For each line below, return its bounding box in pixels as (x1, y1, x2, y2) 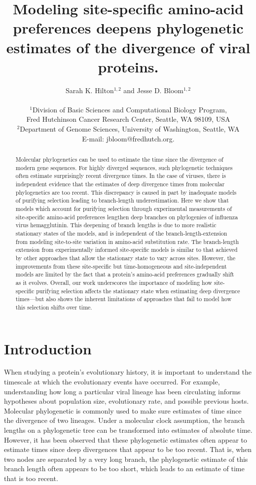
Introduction (4, 338, 92, 358)
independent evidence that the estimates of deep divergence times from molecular (15, 180, 225, 188)
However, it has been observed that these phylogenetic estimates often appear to (4, 434, 247, 445)
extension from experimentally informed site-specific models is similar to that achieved (15, 245, 238, 254)
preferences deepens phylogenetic (13, 18, 244, 38)
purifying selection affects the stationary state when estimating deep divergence (36, 286, 240, 295)
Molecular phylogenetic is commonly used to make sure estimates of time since (4, 405, 242, 416)
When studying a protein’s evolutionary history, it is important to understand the (4, 367, 252, 377)
